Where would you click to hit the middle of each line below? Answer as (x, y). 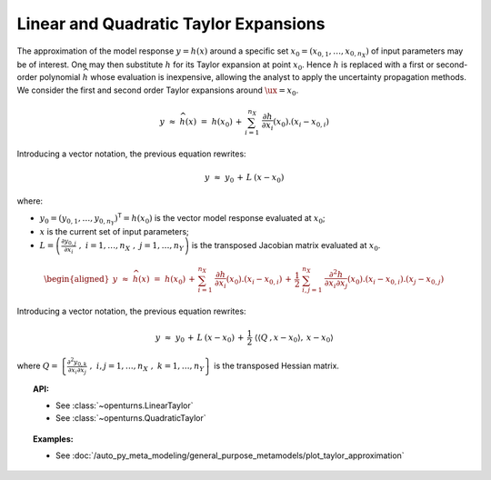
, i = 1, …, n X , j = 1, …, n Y (131, 247)
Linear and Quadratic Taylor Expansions (171, 24)
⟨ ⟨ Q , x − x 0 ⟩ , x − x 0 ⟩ (294, 338)
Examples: (53, 439)
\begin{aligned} (77, 279)
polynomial (60, 77)
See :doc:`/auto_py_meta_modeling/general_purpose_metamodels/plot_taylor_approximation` (230, 455)
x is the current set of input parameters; (115, 231)
